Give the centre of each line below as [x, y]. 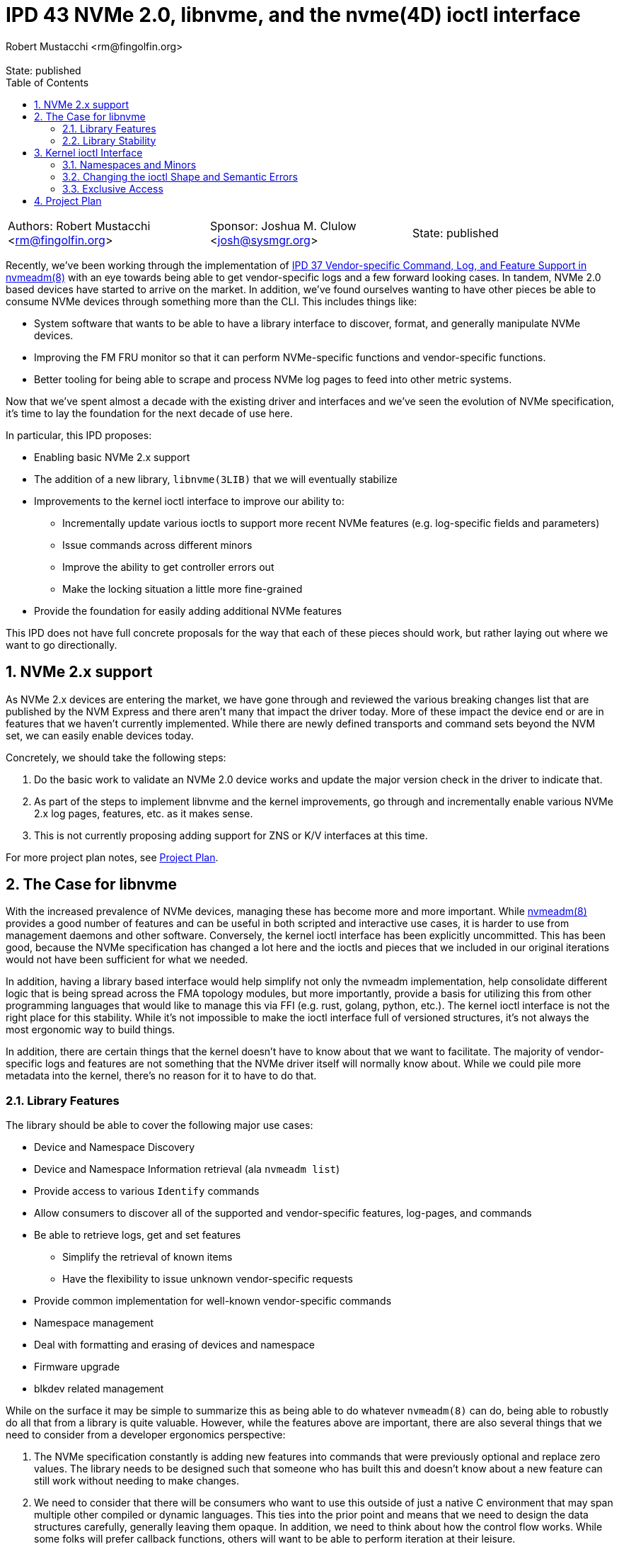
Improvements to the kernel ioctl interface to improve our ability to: [189, 501]
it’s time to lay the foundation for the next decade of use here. [149, 413]
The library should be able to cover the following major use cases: [160, 1125]
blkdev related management [99, 1389]
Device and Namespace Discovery [115, 1147]
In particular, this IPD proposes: [79, 435]
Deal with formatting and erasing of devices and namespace [174, 1345]
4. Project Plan [68, 200]
